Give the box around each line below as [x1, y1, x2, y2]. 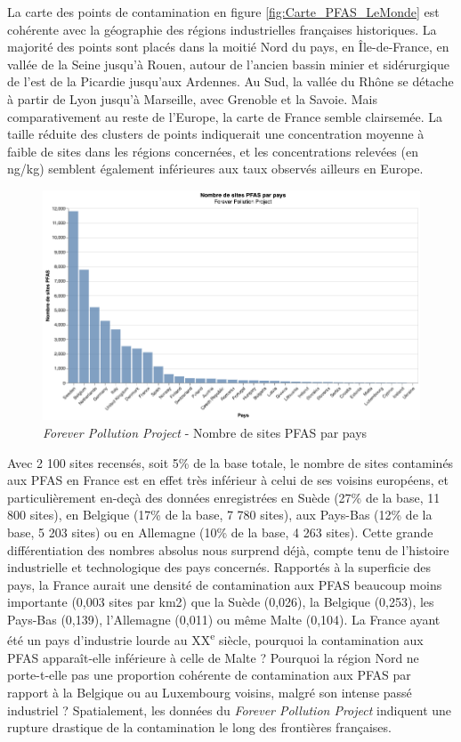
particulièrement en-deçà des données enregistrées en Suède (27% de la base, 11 [7, 488, 441, 506]
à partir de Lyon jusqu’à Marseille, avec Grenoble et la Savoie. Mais [7, 89, 378, 108]
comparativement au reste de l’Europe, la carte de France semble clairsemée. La [7, 107, 443, 125]
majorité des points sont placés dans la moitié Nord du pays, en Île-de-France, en [7, 37, 449, 56]
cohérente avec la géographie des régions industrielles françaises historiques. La [7, 20, 437, 38]
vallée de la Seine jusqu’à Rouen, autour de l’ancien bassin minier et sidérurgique [7, 54, 449, 73]
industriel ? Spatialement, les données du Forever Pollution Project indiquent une [7, 700, 452, 719]
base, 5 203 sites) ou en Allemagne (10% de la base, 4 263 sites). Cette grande [7, 522, 433, 541]
